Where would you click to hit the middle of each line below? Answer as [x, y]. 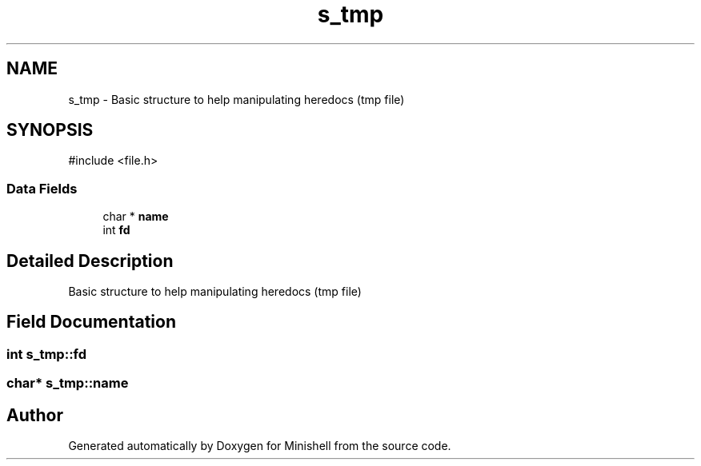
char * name [136, 217]
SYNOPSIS [50, 130]
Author [35, 415]
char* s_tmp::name [68, 383]
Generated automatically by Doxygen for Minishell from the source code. [260, 446]
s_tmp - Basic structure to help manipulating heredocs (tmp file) [236, 99]
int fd [116, 230]
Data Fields [42, 188]
